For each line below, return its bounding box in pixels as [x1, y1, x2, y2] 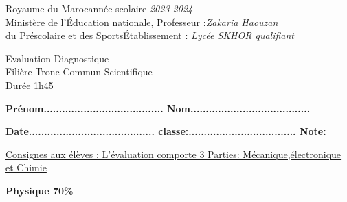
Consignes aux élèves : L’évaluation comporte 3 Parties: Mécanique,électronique [5, 147, 342, 161]
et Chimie [5, 160, 47, 175]
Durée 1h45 [5, 77, 54, 92]
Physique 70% [5, 183, 74, 197]
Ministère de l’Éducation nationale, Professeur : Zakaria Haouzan [5, 14, 278, 29]
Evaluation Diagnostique [5, 51, 109, 65]
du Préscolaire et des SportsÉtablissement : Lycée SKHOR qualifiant [5, 28, 295, 42]
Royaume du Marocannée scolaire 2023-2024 [5, 1, 193, 15]
